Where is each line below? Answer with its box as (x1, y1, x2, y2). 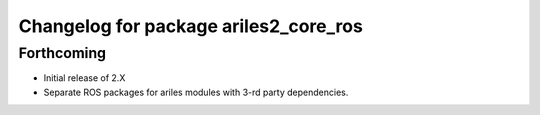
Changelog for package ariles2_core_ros (18, 15, 364, 37)
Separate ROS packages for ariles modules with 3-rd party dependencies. (43, 86, 349, 98)
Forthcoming (18, 44, 107, 62)
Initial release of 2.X (43, 72, 126, 84)
